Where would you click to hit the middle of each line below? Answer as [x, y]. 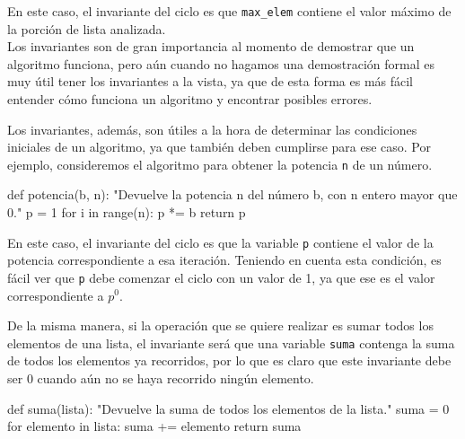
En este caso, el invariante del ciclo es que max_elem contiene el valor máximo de [229, 11]
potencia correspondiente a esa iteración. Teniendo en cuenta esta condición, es [224, 260]
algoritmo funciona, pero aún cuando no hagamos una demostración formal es [221, 63]
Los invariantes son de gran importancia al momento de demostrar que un [211, 46]
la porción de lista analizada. [87, 28]
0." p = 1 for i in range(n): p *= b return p [127, 212]
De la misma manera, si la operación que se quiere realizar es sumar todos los [220, 325]
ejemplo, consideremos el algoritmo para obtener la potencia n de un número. [220, 164]
